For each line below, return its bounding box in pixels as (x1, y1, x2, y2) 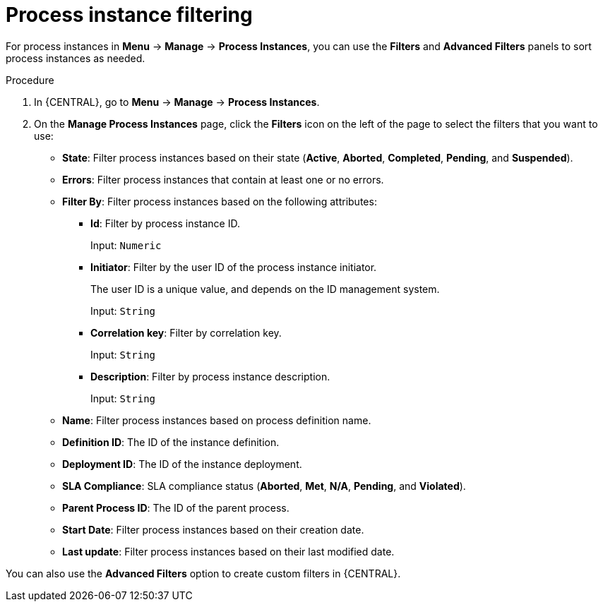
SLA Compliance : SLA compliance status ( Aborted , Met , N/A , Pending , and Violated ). (62, 479, 466, 492)
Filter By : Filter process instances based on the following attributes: (62, 195, 377, 208)
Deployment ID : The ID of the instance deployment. (62, 457, 302, 470)
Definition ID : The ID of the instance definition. (62, 435, 280, 448)
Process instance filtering (6, 3, 253, 27)
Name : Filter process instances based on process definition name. (62, 414, 371, 426)
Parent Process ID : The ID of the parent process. (62, 501, 289, 514)
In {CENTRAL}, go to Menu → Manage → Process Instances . (34, 95, 320, 108)
